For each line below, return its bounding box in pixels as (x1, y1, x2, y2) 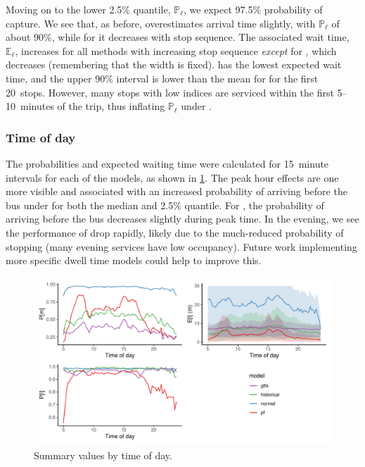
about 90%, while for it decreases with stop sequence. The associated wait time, (6, 30, 350, 44)
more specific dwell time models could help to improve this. (6, 253, 262, 268)
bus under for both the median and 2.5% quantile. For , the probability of (6, 197, 324, 212)
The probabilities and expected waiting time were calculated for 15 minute (6, 156, 329, 170)
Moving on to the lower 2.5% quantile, (6, 2, 171, 16)
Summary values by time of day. (34, 447, 172, 462)
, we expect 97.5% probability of (184, 2, 323, 16)
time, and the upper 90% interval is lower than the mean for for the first (6, 70, 319, 85)
